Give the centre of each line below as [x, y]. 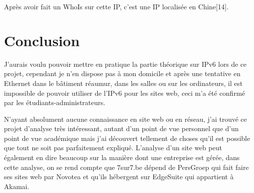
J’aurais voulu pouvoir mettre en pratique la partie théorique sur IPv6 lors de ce [125, 64]
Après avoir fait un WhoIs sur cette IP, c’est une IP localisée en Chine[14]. [116, 6]
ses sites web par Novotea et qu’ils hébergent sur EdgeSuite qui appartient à [119, 177]
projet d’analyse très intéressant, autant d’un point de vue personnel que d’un [121, 128]
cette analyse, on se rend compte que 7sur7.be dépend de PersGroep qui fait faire [127, 167]
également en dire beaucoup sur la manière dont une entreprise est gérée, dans [122, 157]
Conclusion [42, 40]
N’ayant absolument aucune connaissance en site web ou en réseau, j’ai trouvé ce [126, 119]
